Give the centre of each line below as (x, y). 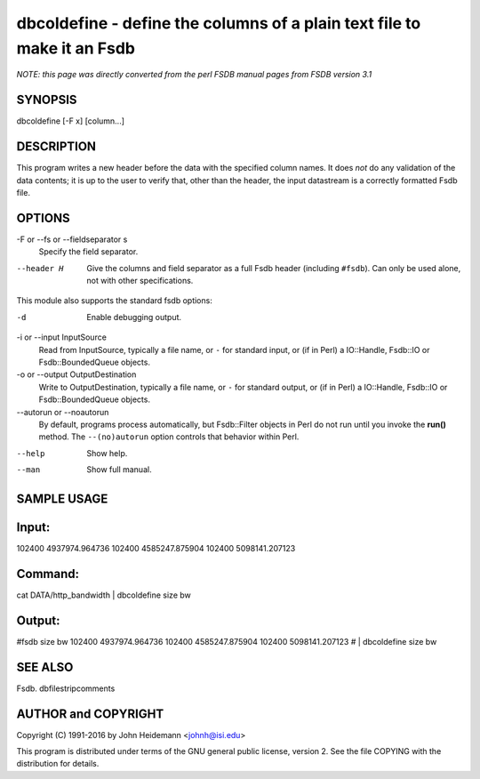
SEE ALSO (45, 667)
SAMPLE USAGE (62, 498)
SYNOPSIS (47, 100)
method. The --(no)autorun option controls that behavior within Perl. (169, 437)
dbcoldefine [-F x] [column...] (70, 121)
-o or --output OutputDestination (76, 374)
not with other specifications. (140, 281)
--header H (40, 268)
